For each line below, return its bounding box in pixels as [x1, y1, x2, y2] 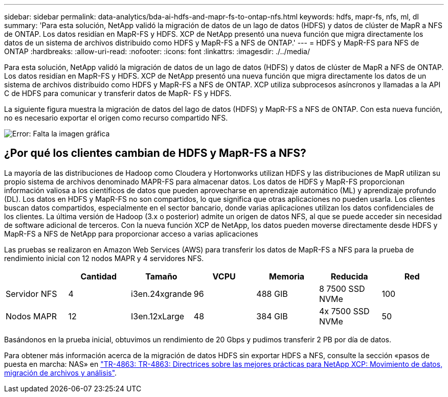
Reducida [330, 271, 368, 282]
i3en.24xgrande [131, 288, 192, 299]
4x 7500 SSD [319, 306, 370, 316]
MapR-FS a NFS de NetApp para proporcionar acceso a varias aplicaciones [4, 229, 258, 238]
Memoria [269, 271, 305, 282]
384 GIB [256, 311, 288, 321]
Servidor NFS [6, 288, 57, 299]
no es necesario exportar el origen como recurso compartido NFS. [4, 113, 228, 122]
